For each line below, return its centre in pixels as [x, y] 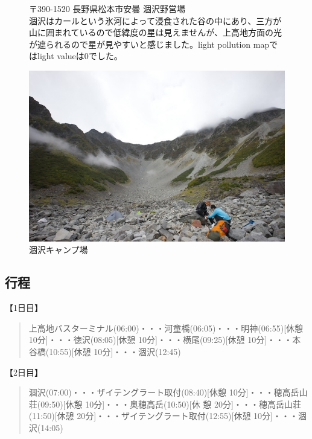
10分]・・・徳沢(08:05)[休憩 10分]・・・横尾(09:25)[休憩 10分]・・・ [161, 340]
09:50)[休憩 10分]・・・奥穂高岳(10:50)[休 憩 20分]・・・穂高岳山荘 [171, 404]
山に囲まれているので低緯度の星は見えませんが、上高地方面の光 [155, 32]
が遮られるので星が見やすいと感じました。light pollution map [149, 44]
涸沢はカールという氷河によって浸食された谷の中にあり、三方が [155, 20]
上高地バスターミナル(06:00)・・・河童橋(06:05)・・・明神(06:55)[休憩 [166, 328]
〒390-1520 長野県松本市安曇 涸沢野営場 [107, 8]
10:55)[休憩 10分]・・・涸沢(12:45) [115, 352]
